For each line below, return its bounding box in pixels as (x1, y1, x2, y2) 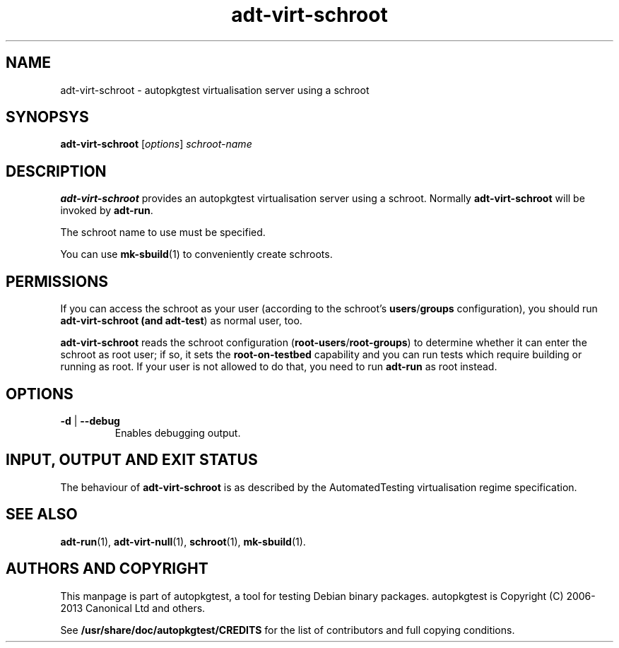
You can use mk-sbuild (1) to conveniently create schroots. (60, 248, 333, 261)
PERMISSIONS (6, 272, 108, 290)
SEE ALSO (6, 505, 78, 524)
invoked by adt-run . (60, 204, 153, 217)
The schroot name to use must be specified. (60, 226, 266, 239)
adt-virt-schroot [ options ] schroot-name (60, 138, 252, 151)
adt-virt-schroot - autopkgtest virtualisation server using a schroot (60, 83, 370, 96)
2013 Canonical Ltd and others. (60, 601, 206, 614)
